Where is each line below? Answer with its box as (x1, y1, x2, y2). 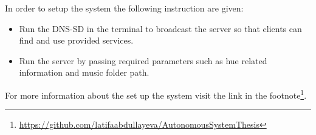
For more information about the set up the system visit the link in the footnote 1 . (5, 87, 307, 101)
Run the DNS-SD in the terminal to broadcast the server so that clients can (19, 22, 302, 35)
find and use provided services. (19, 34, 134, 47)
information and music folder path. (19, 66, 149, 79)
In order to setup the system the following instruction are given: (5, 2, 244, 14)
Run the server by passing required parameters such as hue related (19, 54, 267, 67)
